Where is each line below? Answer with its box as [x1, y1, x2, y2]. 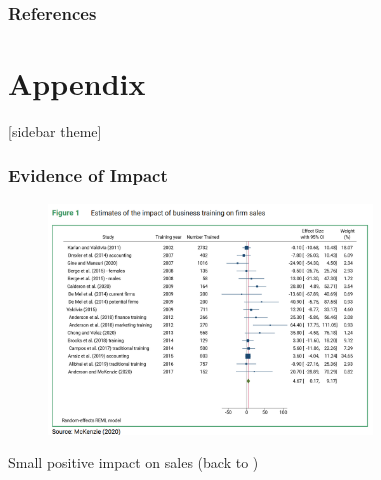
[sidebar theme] [8, 120, 102, 141]
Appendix [8, 63, 146, 104]
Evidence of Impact [8, 163, 168, 188]
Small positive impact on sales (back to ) [8, 452, 259, 473]
